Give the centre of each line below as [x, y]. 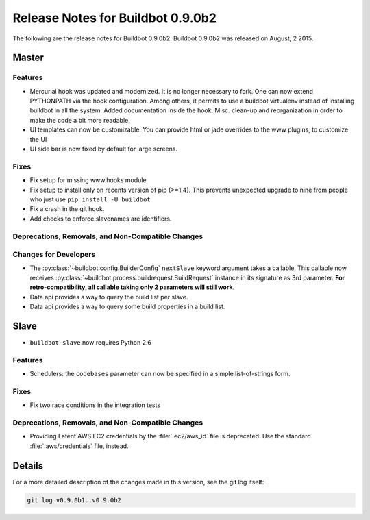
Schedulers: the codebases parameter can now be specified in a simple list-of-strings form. [160, 374]
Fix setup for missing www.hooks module [88, 180]
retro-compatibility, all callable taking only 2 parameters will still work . [132, 287]
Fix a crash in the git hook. [67, 209]
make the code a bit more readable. [80, 120]
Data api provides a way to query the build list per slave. [109, 297]
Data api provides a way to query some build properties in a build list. [127, 307]
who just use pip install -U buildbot [90, 199]
